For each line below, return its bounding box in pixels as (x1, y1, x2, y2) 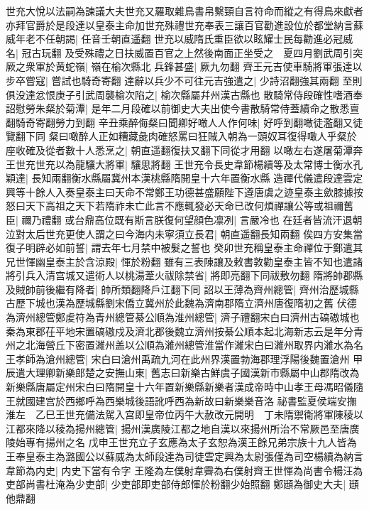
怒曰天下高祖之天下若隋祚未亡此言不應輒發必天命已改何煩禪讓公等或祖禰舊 (6, 198, 353, 213)
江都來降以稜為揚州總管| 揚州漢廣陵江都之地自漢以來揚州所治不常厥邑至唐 (6, 421, 350, 435)
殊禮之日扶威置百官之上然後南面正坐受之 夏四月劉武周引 (84, 45, 353, 60)
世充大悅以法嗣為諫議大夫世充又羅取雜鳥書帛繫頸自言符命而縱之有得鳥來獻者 (6, 4, 363, 18)
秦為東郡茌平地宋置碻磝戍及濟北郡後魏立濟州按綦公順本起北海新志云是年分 (6, 323, 353, 338)
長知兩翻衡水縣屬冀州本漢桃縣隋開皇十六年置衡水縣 (31, 170, 270, 185)
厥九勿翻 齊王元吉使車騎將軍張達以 (199, 59, 363, 74)
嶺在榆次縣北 (91, 59, 151, 74)
